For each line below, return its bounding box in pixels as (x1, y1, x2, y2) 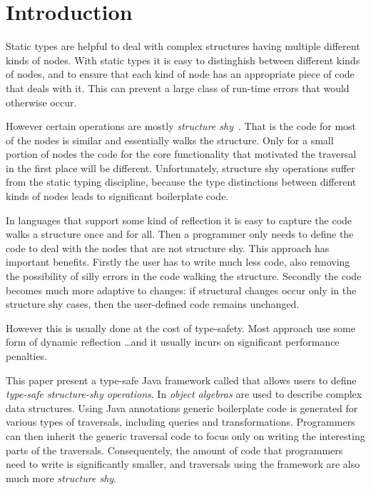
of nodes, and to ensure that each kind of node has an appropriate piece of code (6, 66, 355, 81)
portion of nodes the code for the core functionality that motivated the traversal (6, 146, 357, 161)
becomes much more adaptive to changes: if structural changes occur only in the (6, 282, 357, 297)
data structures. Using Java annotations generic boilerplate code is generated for (6, 400, 358, 415)
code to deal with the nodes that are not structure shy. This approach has (6, 240, 330, 255)
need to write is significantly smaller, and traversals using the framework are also (6, 456, 360, 471)
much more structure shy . (6, 470, 117, 485)
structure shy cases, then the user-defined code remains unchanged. (6, 296, 300, 311)
